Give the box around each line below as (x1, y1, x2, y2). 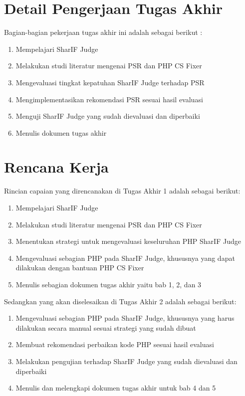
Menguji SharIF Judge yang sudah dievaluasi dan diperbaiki (15, 111, 200, 121)
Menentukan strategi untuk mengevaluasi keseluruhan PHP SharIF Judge (15, 236, 241, 246)
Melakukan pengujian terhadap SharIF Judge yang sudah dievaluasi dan (15, 356, 238, 366)
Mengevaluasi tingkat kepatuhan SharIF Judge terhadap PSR (15, 77, 205, 87)
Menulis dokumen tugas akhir (15, 127, 107, 138)
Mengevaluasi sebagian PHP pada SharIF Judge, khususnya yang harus (15, 313, 235, 323)
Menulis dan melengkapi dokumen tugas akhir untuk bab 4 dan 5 (15, 383, 216, 393)
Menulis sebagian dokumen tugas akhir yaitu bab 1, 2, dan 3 (15, 279, 202, 289)
